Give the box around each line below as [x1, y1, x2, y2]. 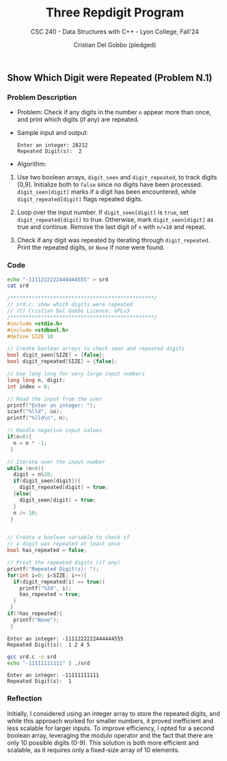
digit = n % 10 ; [13, 471, 53, 478]
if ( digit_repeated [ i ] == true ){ [13, 578, 106, 585]
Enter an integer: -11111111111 [7, 672, 99, 679]
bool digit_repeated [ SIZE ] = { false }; [7, 358, 118, 365]
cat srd [7, 282, 29, 289]
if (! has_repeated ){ [7, 610, 63, 617]
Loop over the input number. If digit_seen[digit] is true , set [16, 208, 189, 216]
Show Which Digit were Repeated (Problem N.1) [7, 72, 213, 84]
